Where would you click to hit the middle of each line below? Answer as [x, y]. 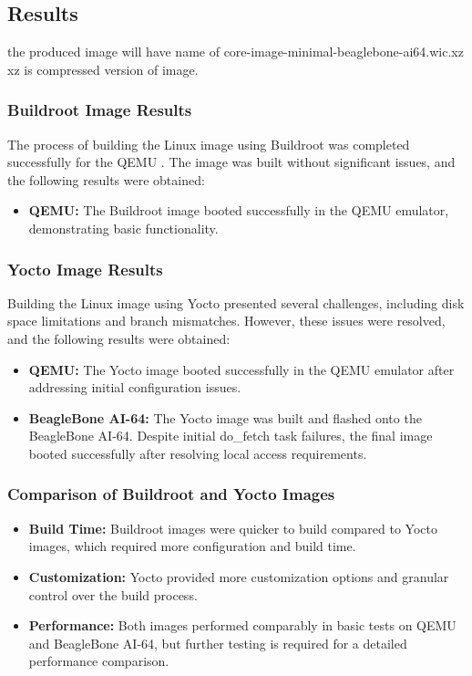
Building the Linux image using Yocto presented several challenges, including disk [236, 302]
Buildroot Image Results [100, 110]
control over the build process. [113, 594]
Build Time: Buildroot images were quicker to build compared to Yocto [233, 528]
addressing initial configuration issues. [135, 387]
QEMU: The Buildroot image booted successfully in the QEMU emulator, [239, 210]
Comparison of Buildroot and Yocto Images [171, 494]
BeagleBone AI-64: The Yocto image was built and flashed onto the [225, 417]
